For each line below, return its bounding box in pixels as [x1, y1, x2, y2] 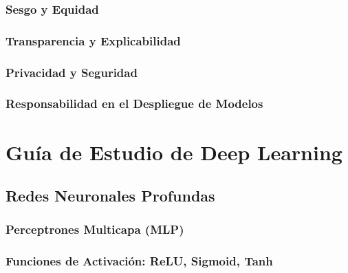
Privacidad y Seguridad [6, 63, 138, 80]
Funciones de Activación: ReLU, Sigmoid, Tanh [6, 252, 273, 270]
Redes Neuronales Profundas [6, 185, 215, 206]
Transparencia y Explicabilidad [6, 32, 181, 49]
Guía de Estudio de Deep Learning [6, 138, 342, 166]
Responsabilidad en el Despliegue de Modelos [6, 95, 263, 112]
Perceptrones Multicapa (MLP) [6, 221, 184, 238]
